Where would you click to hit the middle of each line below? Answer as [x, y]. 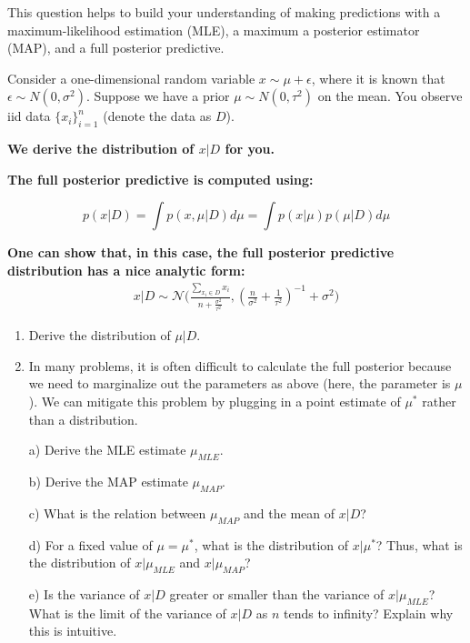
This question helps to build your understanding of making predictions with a [224, 12]
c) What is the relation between [117, 512]
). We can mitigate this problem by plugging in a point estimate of [215, 402]
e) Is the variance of [84, 594]
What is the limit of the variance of [127, 613]
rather [439, 402]
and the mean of [290, 512]
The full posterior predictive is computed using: [160, 179]
